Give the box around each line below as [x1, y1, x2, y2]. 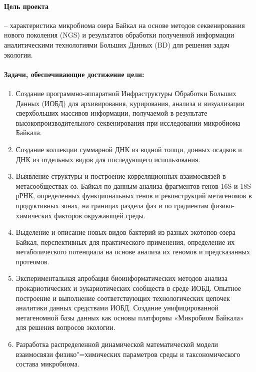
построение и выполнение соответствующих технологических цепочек [15, 292, 230, 303]
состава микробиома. [15, 358, 79, 369]
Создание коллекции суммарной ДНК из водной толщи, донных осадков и [15, 144, 242, 154]
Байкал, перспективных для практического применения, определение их [15, 236, 235, 247]
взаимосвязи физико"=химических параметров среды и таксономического [15, 348, 240, 359]
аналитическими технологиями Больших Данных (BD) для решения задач [4, 39, 229, 50]
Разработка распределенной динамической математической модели [15, 339, 218, 349]
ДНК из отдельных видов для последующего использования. [15, 154, 200, 164]
